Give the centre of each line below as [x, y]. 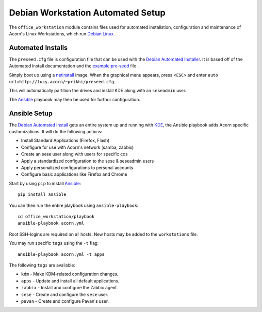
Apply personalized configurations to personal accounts [77, 168]
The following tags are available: [42, 265]
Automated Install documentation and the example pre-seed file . [74, 66]
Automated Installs [38, 48]
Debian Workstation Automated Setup [87, 13]
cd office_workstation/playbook [56, 216]
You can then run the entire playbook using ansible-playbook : [74, 205]
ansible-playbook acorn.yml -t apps [61, 254]
